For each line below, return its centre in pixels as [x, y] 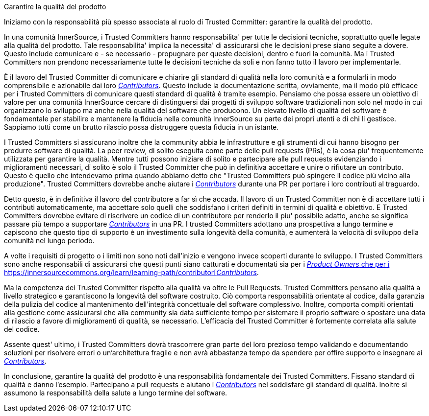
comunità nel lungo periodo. [49, 241]
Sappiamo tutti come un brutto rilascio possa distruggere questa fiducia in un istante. [141, 127]
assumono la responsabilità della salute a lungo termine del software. [116, 393]
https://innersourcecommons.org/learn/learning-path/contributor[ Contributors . [131, 272]
